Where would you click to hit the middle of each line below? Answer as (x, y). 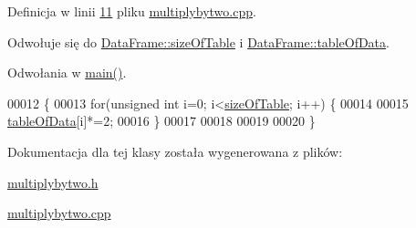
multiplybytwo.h (53, 182)
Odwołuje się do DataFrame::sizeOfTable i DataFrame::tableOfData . (198, 41)
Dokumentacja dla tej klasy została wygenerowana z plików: (175, 151)
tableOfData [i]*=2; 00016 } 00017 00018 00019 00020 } (161, 121)
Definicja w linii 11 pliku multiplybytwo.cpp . (132, 11)
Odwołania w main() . (67, 73)
